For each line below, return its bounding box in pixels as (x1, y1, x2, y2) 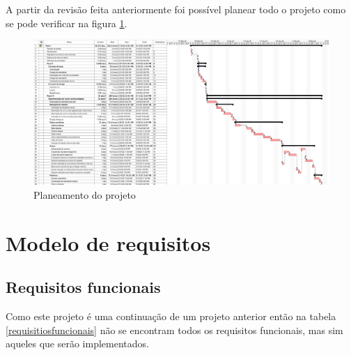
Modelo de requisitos (6, 228, 211, 257)
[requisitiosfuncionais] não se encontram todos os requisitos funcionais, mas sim (6, 322, 343, 337)
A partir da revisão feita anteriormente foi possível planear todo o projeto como (6, 2, 346, 16)
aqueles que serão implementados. (6, 336, 149, 351)
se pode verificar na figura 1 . (6, 15, 127, 30)
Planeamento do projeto (33, 188, 136, 202)
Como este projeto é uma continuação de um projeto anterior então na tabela (6, 309, 336, 324)
